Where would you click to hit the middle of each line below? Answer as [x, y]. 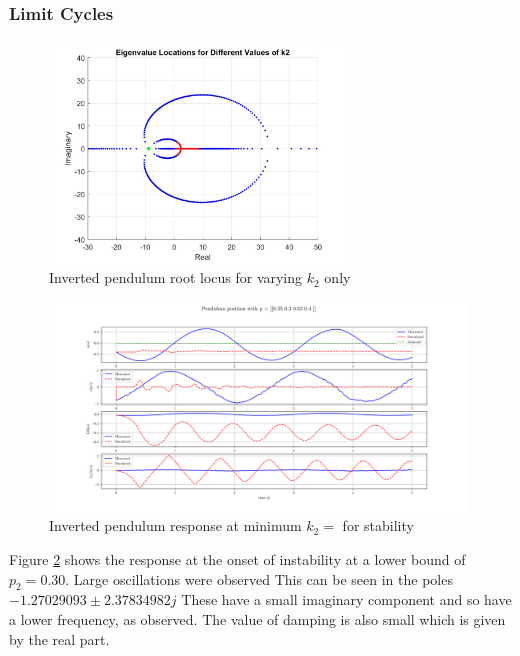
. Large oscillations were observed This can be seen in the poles [259, 578]
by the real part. [59, 638]
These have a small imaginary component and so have [346, 599]
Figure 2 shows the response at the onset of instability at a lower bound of [237, 559]
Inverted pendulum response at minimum [175, 525]
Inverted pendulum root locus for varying [176, 277]
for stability [378, 525]
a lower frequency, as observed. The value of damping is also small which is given [257, 619]
